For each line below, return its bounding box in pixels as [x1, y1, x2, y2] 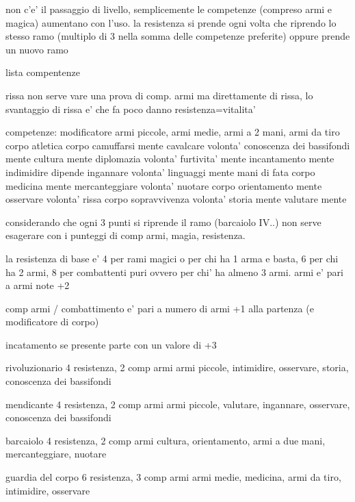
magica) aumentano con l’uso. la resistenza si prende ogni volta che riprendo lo [5, 15, 337, 29]
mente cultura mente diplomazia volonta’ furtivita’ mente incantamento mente [5, 151, 334, 166]
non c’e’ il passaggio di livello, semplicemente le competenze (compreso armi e [5, 2, 332, 16]
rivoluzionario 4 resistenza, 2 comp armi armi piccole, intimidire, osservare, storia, [5, 360, 349, 375]
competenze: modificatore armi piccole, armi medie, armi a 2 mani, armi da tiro [5, 125, 340, 139]
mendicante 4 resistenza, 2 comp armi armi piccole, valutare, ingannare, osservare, [5, 397, 350, 411]
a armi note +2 [5, 278, 70, 292]
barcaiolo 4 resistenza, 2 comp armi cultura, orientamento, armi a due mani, [5, 433, 326, 447]
